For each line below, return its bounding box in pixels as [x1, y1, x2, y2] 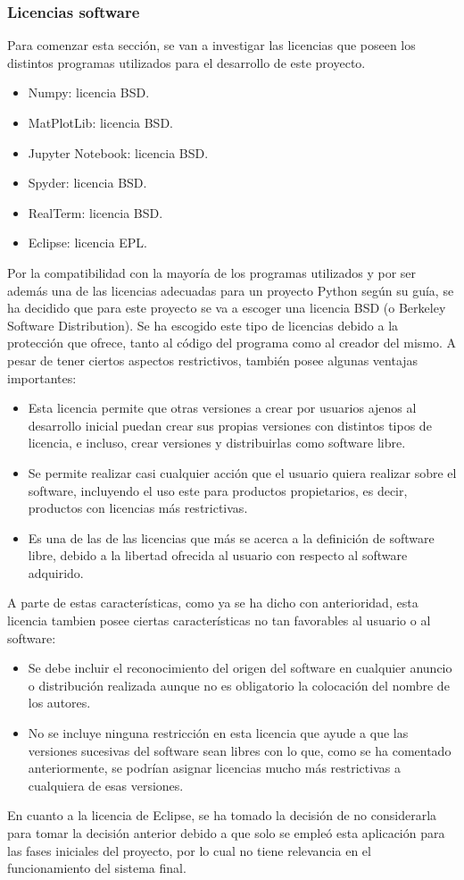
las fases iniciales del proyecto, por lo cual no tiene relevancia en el [7, 841, 371, 859]
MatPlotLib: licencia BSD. [28, 113, 173, 131]
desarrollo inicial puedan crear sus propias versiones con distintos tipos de [28, 415, 432, 434]
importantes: [7, 368, 77, 387]
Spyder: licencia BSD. [28, 173, 147, 192]
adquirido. [28, 563, 84, 582]
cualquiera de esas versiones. [28, 775, 184, 794]
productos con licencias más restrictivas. [28, 499, 248, 517]
